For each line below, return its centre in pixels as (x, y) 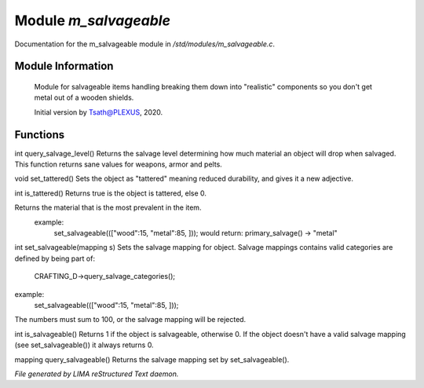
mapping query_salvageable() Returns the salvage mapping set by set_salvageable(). (152, 359)
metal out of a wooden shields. (84, 97)
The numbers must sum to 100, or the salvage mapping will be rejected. (130, 320)
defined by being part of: (55, 258)
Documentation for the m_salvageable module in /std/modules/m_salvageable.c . (144, 44)
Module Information (64, 66)
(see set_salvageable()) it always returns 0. (84, 345)
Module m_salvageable (92, 20)
